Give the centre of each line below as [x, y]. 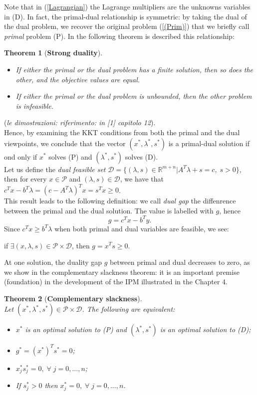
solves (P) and [70, 156]
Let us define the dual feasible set [55, 169]
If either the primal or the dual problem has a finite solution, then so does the [134, 69]
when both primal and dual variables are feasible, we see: [142, 228]
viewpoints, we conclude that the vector [65, 143]
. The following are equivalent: [128, 309]
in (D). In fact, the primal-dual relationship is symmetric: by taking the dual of [126, 16]
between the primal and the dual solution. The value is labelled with [109, 210]
